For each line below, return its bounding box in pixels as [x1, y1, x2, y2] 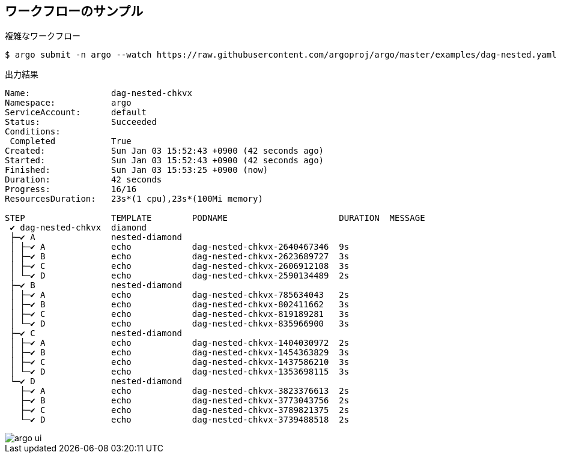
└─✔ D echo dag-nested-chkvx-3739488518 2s [20, 415, 350, 425]
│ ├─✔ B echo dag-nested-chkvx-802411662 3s [10, 300, 350, 310]
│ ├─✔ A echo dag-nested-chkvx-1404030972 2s [10, 338, 350, 348]
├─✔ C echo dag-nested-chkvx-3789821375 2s [20, 405, 350, 415]
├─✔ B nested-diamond [10, 280, 183, 291]
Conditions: [5, 127, 61, 137]
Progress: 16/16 [5, 184, 137, 194]
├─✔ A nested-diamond [10, 232, 183, 243]
